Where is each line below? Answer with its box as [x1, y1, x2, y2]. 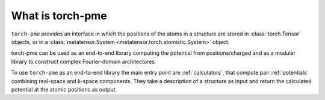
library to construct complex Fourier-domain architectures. [11, 58, 156, 65]
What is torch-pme [11, 9, 108, 22]
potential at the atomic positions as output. [11, 86, 117, 93]
